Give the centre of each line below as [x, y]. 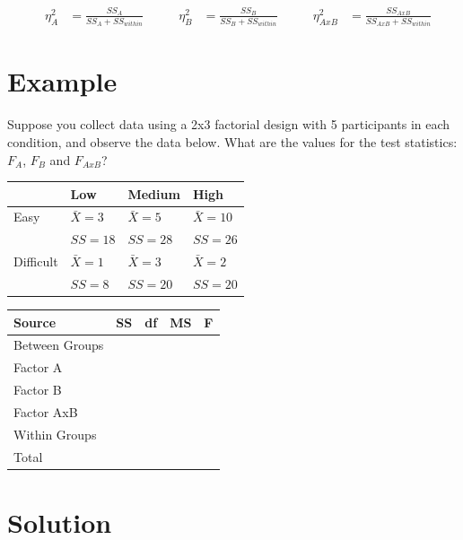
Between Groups [59, 345]
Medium [154, 193]
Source [35, 322]
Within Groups [55, 434]
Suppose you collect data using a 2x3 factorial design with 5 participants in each [229, 124]
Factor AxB [46, 411]
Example [62, 81]
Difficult [36, 261]
